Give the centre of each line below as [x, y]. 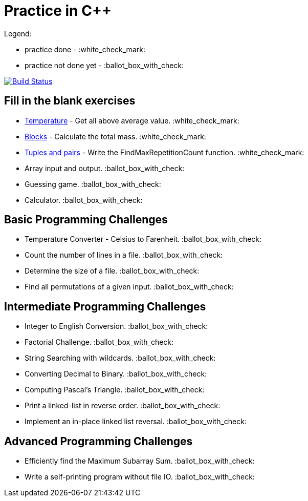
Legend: [18, 33]
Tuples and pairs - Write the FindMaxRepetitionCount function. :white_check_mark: [164, 152]
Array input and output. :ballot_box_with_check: [105, 168]
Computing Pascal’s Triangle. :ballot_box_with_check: [115, 390]
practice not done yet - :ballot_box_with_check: [104, 65]
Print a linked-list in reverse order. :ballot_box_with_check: [123, 406]
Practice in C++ [58, 11]
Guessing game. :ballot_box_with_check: [93, 184]
